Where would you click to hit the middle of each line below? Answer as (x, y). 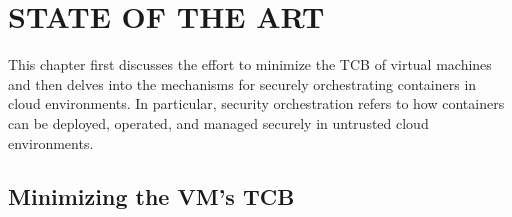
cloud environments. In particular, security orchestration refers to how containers (256, 103)
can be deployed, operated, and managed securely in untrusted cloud (218, 122)
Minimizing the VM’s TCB (151, 196)
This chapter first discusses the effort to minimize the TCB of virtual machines (250, 64)
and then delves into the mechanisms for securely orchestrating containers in (242, 83)
